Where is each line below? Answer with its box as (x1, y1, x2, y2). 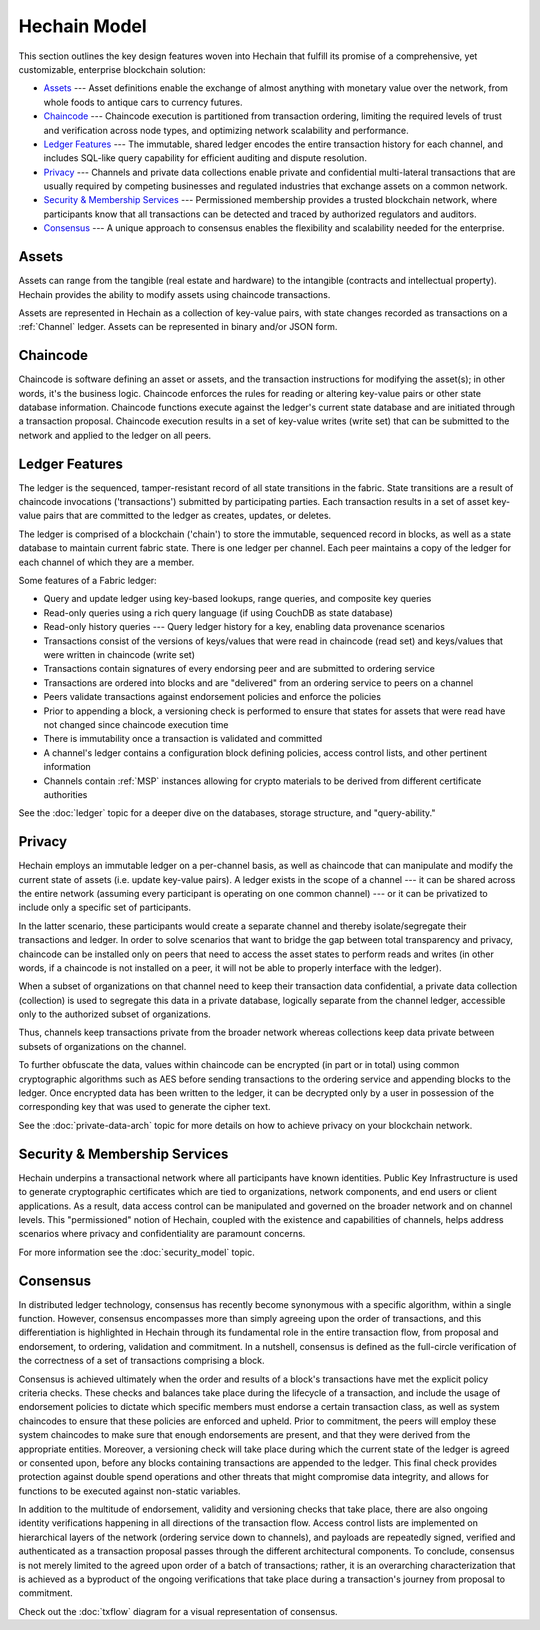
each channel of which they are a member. (18, 556, 195, 568)
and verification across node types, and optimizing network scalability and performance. (43, 124, 409, 136)
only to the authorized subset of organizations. (18, 1008, 212, 1020)
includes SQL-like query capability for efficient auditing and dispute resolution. (43, 152, 367, 164)
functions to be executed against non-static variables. (18, 1485, 241, 1497)
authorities (43, 788, 88, 800)
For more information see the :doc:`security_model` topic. (18, 1246, 255, 1258)
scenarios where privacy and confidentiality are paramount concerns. (18, 1228, 306, 1240)
